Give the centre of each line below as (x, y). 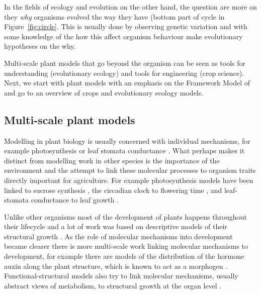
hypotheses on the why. (40, 46)
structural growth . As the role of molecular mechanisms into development (118, 236)
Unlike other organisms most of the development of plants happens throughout (125, 216)
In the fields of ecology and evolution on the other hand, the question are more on (130, 7)
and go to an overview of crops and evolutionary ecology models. (104, 92)
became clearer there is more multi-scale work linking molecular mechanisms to (126, 246)
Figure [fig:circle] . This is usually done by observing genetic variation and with (126, 26)
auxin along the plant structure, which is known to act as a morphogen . (116, 266)
